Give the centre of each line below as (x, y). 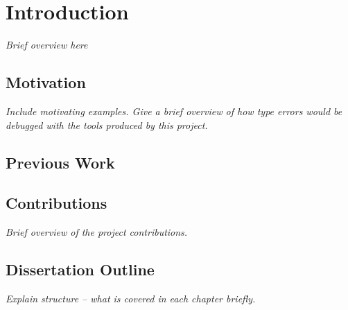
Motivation (46, 82)
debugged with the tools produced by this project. (107, 124)
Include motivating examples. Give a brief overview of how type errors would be (174, 111)
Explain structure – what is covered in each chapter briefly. (131, 298)
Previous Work (60, 162)
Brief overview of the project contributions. (97, 232)
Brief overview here (47, 45)
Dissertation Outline (80, 269)
